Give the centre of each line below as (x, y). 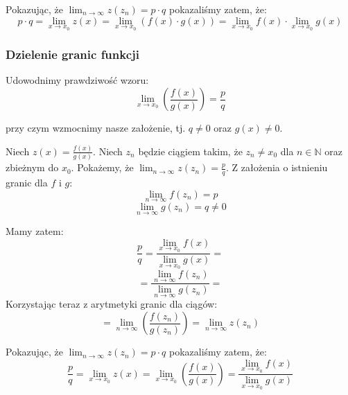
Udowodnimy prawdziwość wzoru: (77, 80)
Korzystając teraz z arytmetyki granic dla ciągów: (112, 304)
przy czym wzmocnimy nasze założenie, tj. (96, 128)
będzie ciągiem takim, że (190, 151)
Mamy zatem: (35, 231)
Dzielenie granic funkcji (73, 54)
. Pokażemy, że (102, 167)
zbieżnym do (32, 167)
